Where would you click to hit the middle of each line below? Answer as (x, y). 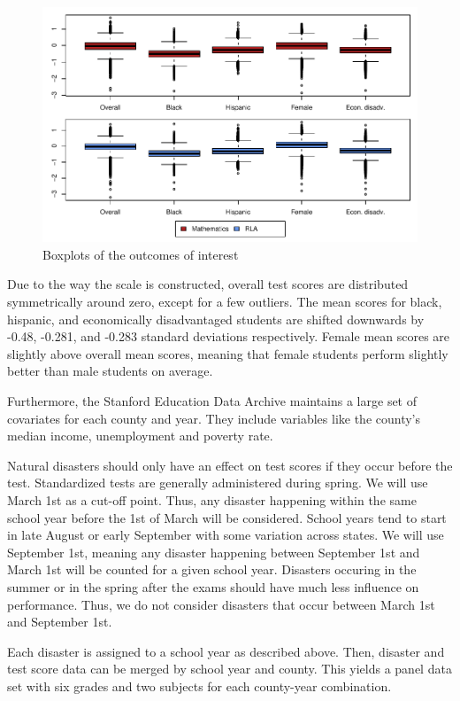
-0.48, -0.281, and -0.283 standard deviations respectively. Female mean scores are (229, 336)
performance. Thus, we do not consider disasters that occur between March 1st (221, 604)
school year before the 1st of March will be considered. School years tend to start (227, 517)
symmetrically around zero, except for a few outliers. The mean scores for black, (225, 302)
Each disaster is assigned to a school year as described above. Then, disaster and (226, 651)
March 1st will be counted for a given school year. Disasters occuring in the (212, 569)
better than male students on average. (110, 371)
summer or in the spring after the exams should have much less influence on (213, 586)
